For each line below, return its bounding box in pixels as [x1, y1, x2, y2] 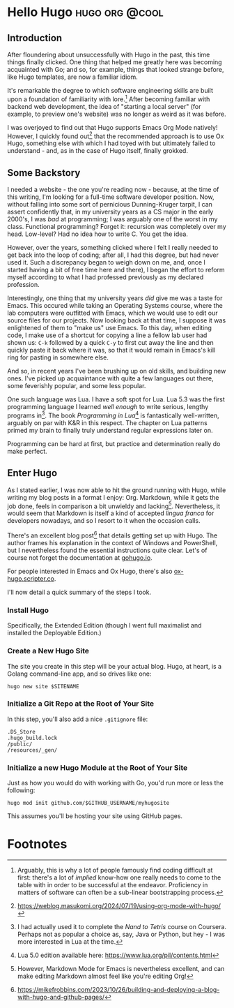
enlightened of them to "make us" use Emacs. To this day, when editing [7, 324, 212, 332]
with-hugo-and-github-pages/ [17, 993, 104, 1002]
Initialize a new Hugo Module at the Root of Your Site [7, 762, 188, 772]
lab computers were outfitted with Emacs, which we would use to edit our [7, 309, 218, 318]
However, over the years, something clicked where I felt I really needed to [7, 244, 219, 252]
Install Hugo [7, 605, 49, 615]
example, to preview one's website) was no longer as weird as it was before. [7, 110, 226, 118]
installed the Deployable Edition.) [7, 629, 102, 637]
